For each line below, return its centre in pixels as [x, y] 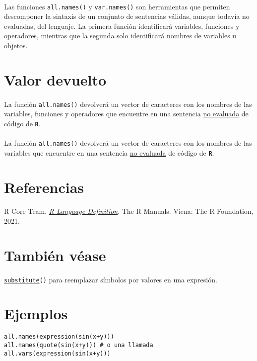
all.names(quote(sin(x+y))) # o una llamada [79, 345]
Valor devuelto [55, 79]
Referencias [44, 187]
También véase [55, 255]
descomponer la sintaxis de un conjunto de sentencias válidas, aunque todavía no [127, 16]
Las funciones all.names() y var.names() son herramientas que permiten [117, 6]
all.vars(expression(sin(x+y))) [57, 353]
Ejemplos [36, 314]
